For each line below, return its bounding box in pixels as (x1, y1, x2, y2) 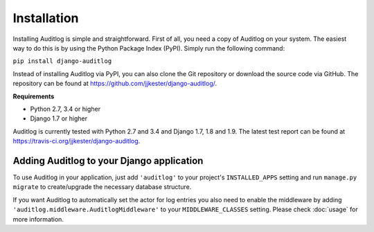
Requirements (12, 92, 55, 100)
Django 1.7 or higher (30, 114, 88, 123)
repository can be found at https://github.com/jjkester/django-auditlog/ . (12, 80, 217, 88)
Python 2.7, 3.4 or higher (30, 105, 100, 113)
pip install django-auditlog (12, 57, 112, 65)
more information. (12, 215, 64, 223)
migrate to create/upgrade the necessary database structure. (12, 183, 192, 191)
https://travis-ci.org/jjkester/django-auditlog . (12, 137, 141, 145)
